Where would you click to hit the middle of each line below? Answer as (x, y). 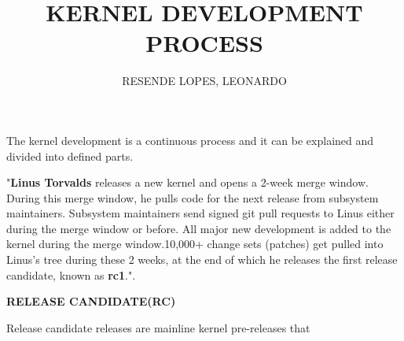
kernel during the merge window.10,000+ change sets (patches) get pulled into (195, 244)
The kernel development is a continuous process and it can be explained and (190, 140)
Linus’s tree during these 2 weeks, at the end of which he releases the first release (202, 259)
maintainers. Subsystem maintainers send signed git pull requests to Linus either (200, 213)
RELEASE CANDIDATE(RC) (91, 301)
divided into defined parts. (70, 156)
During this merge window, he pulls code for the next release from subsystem (193, 197)
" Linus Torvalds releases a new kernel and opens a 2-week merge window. (187, 182)
